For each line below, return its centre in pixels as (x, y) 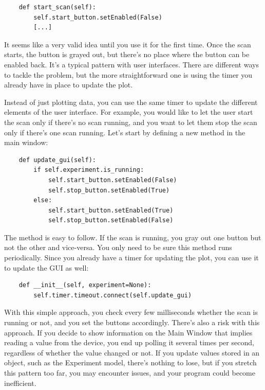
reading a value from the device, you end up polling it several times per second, (129, 342)
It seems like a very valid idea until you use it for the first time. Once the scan (128, 44)
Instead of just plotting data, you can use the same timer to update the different (131, 102)
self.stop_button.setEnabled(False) (111, 220)
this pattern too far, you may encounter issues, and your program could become (130, 373)
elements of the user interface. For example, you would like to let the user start (129, 112)
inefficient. (20, 383)
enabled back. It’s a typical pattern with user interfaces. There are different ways (131, 64)
